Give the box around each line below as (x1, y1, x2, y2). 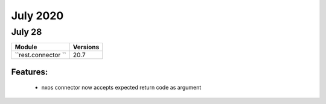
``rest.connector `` (14, 51, 66, 60)
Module (14, 43, 37, 51)
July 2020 (11, 9, 64, 22)
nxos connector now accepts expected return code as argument (41, 84, 202, 91)
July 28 (11, 26, 42, 37)
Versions (72, 43, 100, 51)
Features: (11, 67, 48, 77)
